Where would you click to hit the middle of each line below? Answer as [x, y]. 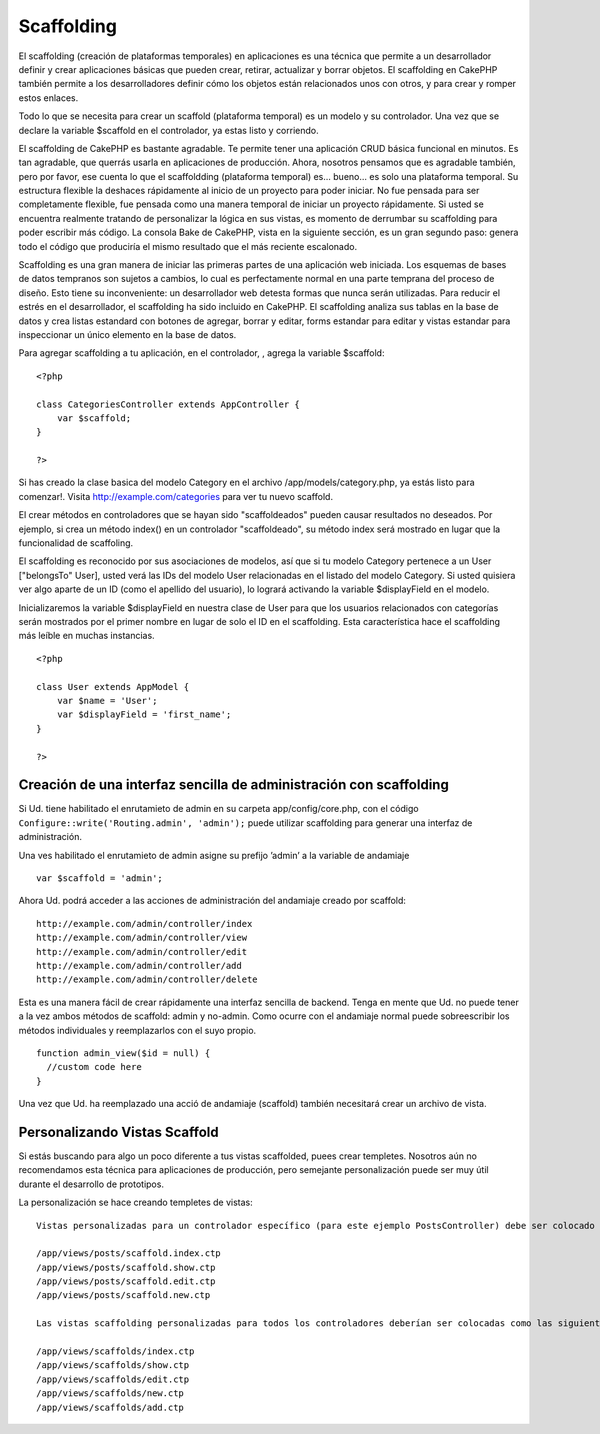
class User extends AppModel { [113, 686]
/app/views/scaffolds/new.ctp [110, 1393]
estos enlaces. [48, 97]
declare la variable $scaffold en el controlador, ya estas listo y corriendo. [168, 130]
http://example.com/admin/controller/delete [147, 979]
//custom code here [94, 1067]
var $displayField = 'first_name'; [144, 714]
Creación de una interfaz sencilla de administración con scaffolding [233, 785]
